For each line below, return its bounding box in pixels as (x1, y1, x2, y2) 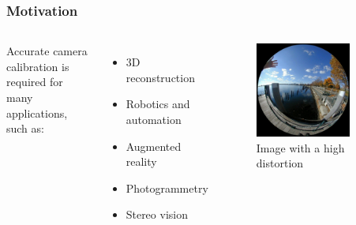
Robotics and (126, 96, 190, 112)
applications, (6, 104, 68, 121)
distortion (256, 155, 304, 171)
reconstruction (126, 69, 195, 85)
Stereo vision (126, 206, 188, 223)
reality (126, 153, 157, 170)
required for (6, 73, 63, 90)
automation (126, 111, 182, 127)
